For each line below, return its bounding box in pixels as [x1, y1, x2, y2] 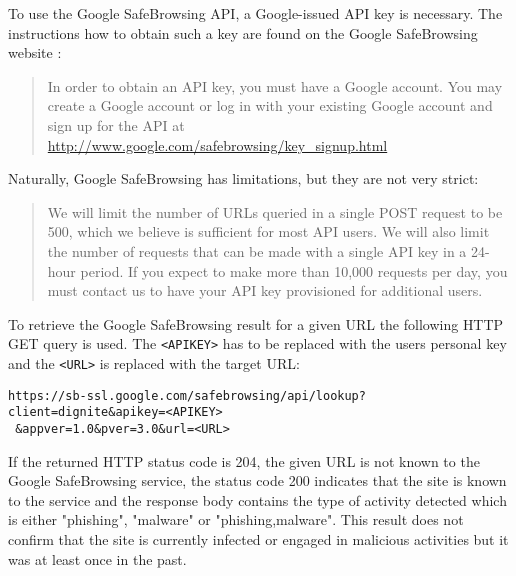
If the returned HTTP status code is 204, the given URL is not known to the [8, 450, 480, 471]
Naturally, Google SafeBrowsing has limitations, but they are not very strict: [8, 168, 479, 189]
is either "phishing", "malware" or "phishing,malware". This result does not [8, 509, 464, 530]
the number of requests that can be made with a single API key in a [47, 240, 467, 261]
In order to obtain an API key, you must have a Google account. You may [47, 75, 503, 96]
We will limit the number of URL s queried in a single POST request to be [47, 201, 503, 222]
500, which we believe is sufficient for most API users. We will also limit [47, 221, 490, 242]
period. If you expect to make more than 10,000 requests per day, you [80, 260, 508, 281]
